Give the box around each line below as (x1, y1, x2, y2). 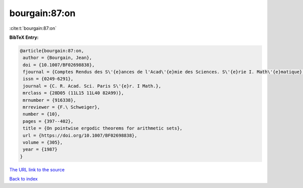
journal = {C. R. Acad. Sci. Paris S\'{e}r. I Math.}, (23, 83, 162, 89)
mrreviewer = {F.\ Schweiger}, (23, 104, 100, 110)
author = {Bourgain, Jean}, (23, 55, 92, 60)
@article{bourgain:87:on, (20, 48, 84, 53)
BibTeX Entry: (9, 34, 39, 40)
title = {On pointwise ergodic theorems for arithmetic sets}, (23, 126, 183, 131)
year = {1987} (23, 147, 58, 152)
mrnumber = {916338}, (23, 97, 76, 103)
